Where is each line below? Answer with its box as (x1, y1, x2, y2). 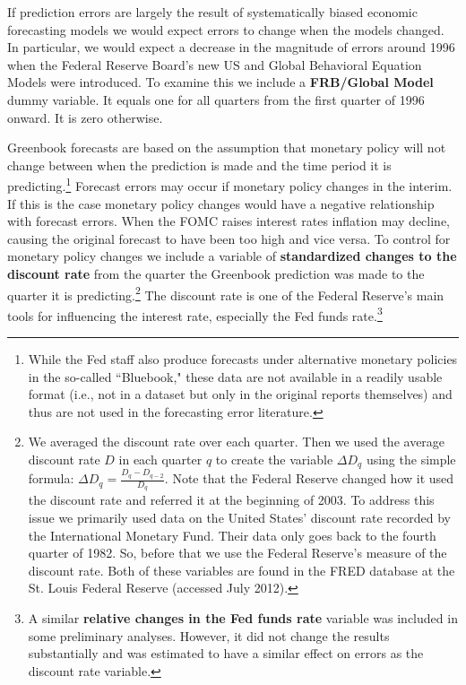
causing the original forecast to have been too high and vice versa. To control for (7, 229, 451, 247)
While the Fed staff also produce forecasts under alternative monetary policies (28, 350, 458, 369)
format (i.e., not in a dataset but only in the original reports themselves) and (28, 385, 453, 403)
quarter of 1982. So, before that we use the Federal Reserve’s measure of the (28, 543, 447, 562)
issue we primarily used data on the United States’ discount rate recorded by (28, 508, 451, 527)
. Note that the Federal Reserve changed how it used (164, 469, 454, 488)
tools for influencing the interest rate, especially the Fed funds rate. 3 (7, 303, 383, 325)
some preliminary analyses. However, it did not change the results (28, 626, 390, 645)
